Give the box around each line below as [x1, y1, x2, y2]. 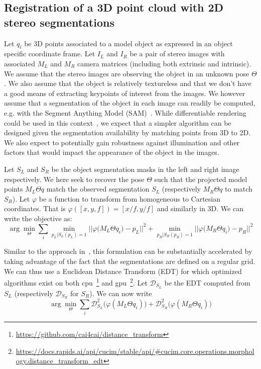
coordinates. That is [4, 203, 66, 214]
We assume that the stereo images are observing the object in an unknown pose [4, 68, 249, 78]
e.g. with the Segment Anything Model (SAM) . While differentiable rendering [4, 107, 246, 118]
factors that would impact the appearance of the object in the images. [4, 147, 219, 157]
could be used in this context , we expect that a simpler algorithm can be [4, 117, 231, 128]
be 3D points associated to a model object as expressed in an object [24, 38, 233, 48]
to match [225, 183, 252, 194]
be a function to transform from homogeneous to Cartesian [39, 193, 220, 204]
